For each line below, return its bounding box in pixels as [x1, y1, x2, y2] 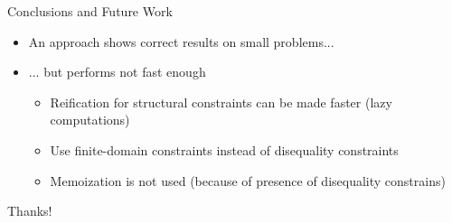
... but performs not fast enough [28, 62, 206, 81]
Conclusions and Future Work [7, 2, 173, 20]
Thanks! [7, 201, 52, 220]
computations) [50, 110, 130, 129]
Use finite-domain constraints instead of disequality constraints [50, 140, 399, 159]
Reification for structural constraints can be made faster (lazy [50, 92, 392, 111]
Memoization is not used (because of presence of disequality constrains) [50, 171, 446, 190]
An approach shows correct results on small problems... [28, 32, 334, 51]
